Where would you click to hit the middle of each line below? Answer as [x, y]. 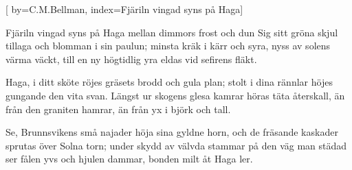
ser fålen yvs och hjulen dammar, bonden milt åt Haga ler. [129, 159]
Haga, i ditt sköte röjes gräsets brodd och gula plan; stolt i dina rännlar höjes [169, 82]
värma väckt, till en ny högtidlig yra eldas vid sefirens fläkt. [131, 59]
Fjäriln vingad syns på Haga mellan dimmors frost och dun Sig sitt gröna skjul [172, 32]
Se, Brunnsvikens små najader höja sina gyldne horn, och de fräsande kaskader [172, 132]
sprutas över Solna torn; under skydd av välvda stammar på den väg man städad [176, 145]
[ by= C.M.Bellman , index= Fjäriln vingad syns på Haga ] [124, 9]
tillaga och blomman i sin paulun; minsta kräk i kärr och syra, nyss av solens [168, 46]
